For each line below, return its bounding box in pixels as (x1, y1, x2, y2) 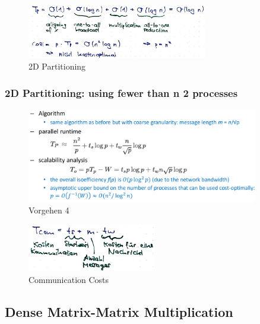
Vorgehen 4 (28, 203, 69, 216)
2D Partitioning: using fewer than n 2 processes (5, 85, 238, 100)
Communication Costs (28, 273, 109, 286)
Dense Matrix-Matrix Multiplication (5, 303, 233, 321)
